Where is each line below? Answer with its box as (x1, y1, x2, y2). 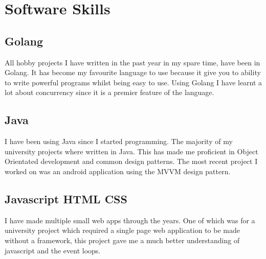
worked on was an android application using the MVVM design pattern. (5, 166, 231, 176)
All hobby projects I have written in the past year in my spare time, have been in (5, 57, 260, 67)
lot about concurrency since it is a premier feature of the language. (5, 87, 214, 98)
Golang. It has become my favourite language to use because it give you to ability (5, 67, 261, 78)
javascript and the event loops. (5, 245, 101, 255)
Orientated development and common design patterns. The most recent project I (5, 156, 258, 167)
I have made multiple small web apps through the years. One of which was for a (5, 215, 255, 225)
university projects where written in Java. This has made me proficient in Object (5, 146, 258, 156)
